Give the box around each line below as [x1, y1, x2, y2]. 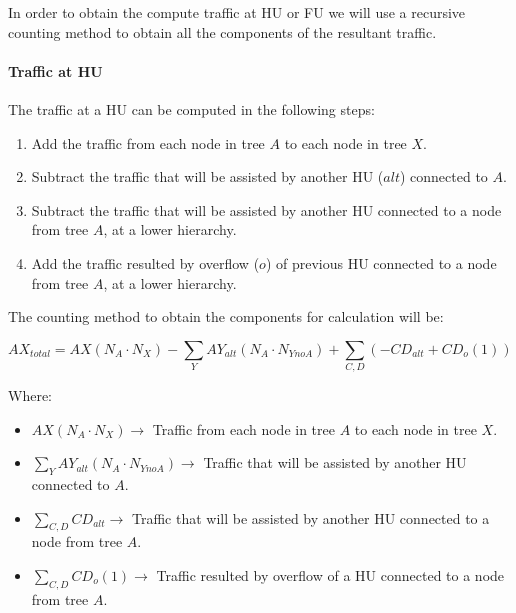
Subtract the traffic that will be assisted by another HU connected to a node [31, 199, 502, 220]
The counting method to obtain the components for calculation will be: [8, 306, 444, 327]
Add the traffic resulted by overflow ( [31, 252, 260, 273]
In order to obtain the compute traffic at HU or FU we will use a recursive [8, 2, 466, 22]
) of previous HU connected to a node [265, 252, 497, 273]
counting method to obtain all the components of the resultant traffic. [8, 21, 437, 42]
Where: [8, 385, 52, 406]
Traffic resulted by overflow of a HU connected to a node [156, 565, 505, 586]
